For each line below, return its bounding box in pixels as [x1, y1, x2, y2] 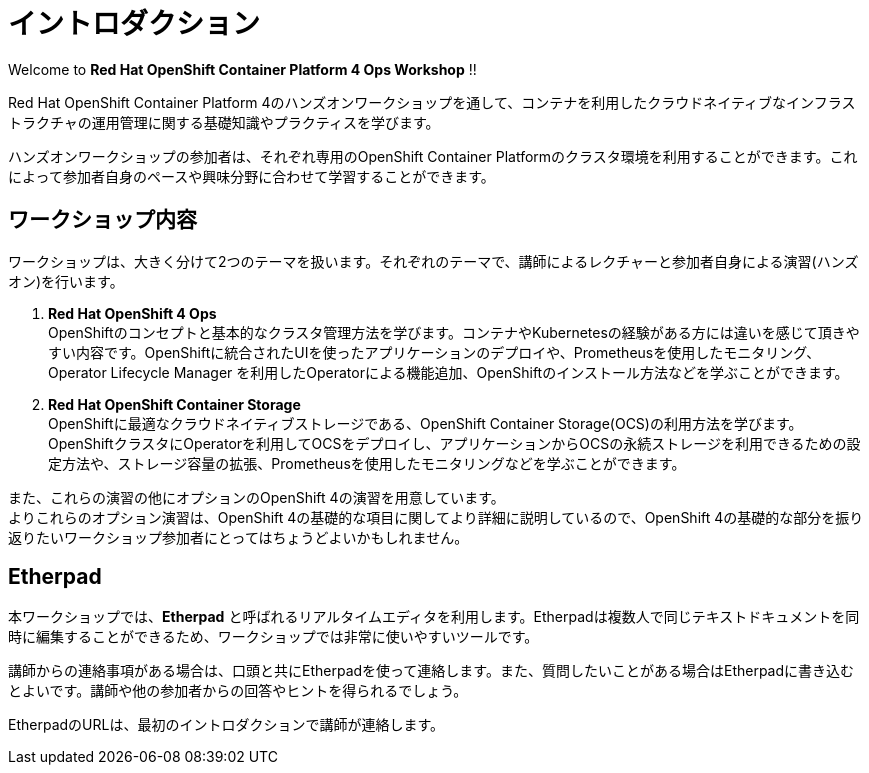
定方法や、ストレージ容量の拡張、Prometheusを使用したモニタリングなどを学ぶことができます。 [48, 454, 686, 472]
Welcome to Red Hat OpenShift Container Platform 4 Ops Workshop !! [8, 60, 477, 78]
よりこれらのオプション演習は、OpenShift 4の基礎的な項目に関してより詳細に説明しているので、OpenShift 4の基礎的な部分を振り [8, 508, 864, 526]
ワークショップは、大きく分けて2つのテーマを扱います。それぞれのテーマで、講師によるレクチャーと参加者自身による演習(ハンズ [8, 252, 859, 270]
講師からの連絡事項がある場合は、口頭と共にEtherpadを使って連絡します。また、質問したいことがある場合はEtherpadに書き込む [8, 662, 855, 680]
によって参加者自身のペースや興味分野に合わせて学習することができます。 [8, 167, 495, 185]
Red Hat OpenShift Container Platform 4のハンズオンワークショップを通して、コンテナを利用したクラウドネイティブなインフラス [8, 93, 856, 111]
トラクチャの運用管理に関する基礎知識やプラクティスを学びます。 [8, 113, 440, 131]
